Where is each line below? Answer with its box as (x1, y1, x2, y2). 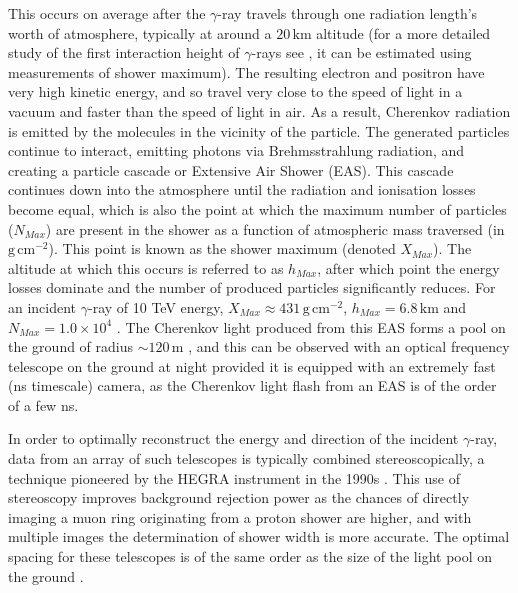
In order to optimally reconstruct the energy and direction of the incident (8, 428, 459, 449)
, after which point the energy (317, 257, 500, 278)
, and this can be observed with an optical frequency (188, 336, 510, 357)
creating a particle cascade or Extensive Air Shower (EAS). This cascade (8, 159, 454, 180)
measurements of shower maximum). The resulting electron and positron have (8, 61, 485, 82)
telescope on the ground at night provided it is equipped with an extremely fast (8, 355, 496, 376)
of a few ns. (8, 394, 79, 415)
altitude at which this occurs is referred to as (8, 257, 284, 278)
